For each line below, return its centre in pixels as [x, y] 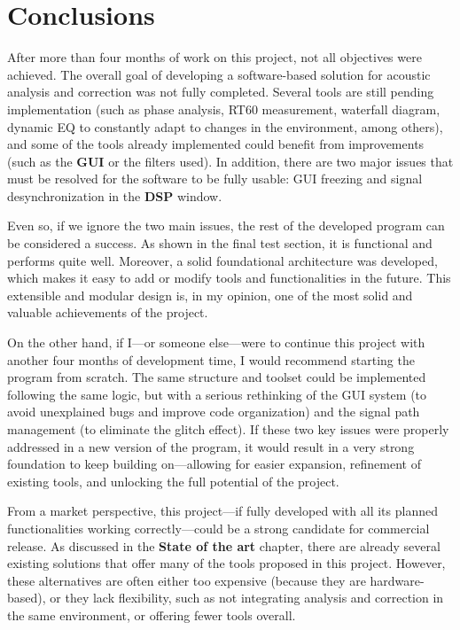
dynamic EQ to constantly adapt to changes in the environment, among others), [225, 126]
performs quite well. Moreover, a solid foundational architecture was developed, [222, 260]
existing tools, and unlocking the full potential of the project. [173, 481]
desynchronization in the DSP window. [115, 195]
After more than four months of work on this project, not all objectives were [214, 57]
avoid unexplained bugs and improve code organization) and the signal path [214, 412]
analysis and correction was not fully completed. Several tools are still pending [221, 92]
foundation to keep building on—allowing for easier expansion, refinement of [214, 464]
